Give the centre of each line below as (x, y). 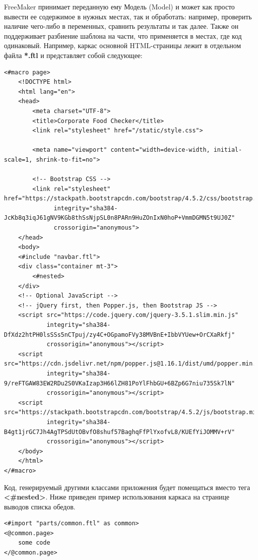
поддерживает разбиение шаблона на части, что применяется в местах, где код (123, 35)
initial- (228, 150)
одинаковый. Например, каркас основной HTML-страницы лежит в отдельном (123, 45)
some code (34, 543)
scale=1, (18, 159)
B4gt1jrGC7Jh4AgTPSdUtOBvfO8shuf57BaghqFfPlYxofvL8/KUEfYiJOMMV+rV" (120, 432)
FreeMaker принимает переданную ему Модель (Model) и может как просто (120, 6)
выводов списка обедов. (40, 506)
